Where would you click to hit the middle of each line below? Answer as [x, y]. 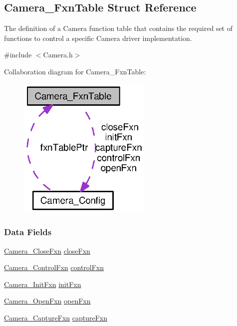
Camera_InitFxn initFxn [43, 284]
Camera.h [58, 55]
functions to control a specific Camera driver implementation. [98, 38]
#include [18, 55]
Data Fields [28, 232]
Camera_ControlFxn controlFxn [54, 267]
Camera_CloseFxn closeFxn [47, 250]
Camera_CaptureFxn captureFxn [56, 317]
